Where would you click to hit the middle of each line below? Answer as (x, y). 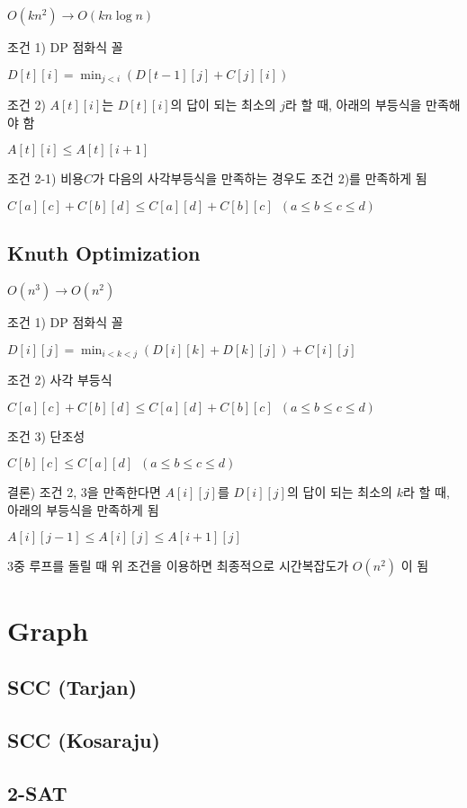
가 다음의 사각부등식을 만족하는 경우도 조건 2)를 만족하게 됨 (260, 178)
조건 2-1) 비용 (45, 178)
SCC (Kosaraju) (84, 740)
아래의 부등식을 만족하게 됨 (83, 509)
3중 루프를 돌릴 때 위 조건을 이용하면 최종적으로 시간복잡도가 (178, 566)
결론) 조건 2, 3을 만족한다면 (84, 492)
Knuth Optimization (104, 253)
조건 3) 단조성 (46, 435)
